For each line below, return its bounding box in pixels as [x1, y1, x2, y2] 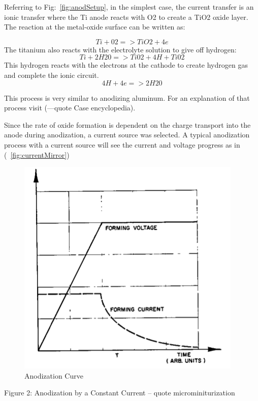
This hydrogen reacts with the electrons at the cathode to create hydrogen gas [4, 60, 248, 70]
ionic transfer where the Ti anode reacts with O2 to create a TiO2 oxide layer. [4, 11, 248, 22]
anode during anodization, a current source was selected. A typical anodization [4, 129, 250, 140]
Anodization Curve [24, 370, 83, 381]
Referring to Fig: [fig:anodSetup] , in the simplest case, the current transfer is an [4, 2, 254, 12]
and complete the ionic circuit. [4, 69, 99, 80]
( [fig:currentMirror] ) [4, 149, 70, 160]
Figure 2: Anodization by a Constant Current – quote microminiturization [4, 387, 235, 398]
